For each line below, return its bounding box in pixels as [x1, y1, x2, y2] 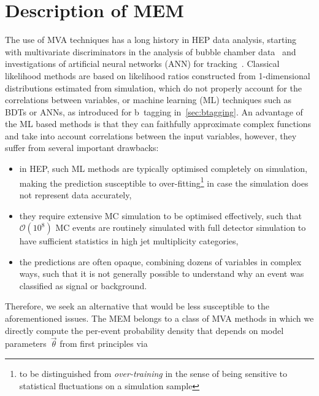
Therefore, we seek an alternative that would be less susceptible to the [5, 300, 269, 313]
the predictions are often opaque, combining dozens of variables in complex [19, 255, 302, 268]
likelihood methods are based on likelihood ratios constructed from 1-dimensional [5, 69, 310, 82]
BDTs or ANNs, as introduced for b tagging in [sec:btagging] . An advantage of [5, 105, 303, 118]
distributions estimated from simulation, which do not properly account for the [5, 81, 302, 94]
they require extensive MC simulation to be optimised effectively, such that [19, 209, 302, 222]
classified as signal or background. [19, 279, 147, 292]
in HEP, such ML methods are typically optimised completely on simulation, [19, 162, 307, 175]
